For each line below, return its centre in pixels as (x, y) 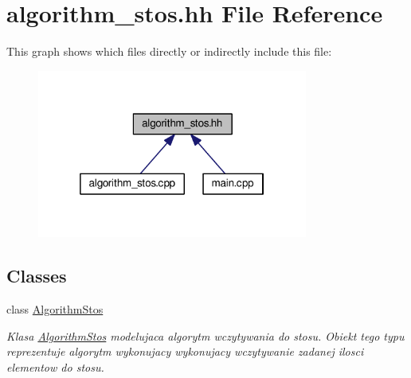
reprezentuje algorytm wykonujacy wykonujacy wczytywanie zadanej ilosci (185, 351)
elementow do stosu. (55, 366)
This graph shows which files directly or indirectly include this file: (169, 51)
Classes (37, 276)
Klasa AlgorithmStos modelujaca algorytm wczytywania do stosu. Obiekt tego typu (205, 335)
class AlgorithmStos (55, 309)
